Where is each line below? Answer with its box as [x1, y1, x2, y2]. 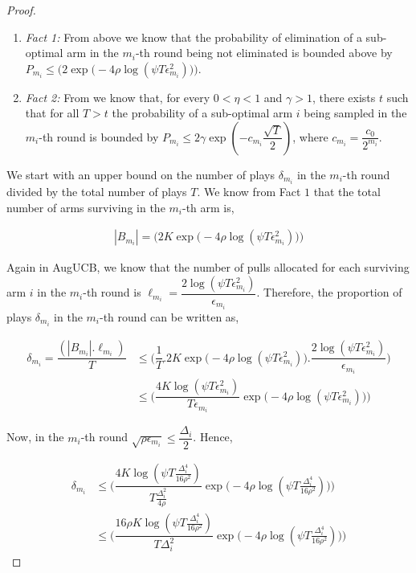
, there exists [312, 88, 376, 105]
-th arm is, [181, 199, 235, 215]
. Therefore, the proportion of [256, 284, 402, 301]
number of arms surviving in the [6, 199, 165, 215]
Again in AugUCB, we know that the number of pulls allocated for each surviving [6, 259, 410, 276]
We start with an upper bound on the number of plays [6, 166, 275, 182]
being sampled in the [304, 104, 407, 121]
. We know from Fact [197, 183, 301, 200]
